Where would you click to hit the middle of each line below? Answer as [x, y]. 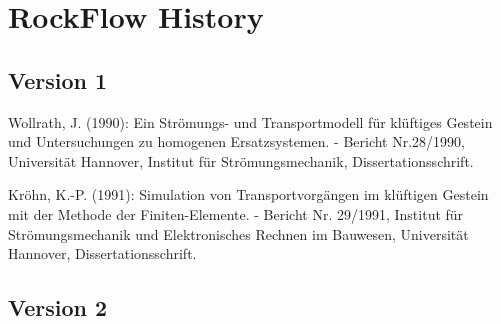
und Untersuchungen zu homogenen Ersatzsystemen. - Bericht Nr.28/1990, [237, 141]
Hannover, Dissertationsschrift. [102, 253]
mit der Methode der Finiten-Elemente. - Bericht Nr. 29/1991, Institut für [236, 213]
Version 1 [58, 79]
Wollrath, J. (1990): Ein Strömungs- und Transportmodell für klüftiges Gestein [250, 121]
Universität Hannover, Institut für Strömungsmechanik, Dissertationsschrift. [241, 160]
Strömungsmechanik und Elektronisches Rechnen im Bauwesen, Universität [238, 233]
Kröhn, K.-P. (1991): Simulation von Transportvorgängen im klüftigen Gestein [248, 194]
